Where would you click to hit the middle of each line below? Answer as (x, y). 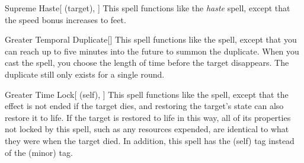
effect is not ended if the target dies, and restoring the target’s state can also (144, 106)
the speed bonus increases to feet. (65, 19)
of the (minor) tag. (39, 152)
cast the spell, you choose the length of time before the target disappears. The (147, 63)
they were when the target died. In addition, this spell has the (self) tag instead (150, 140)
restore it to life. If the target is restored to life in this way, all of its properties (148, 117)
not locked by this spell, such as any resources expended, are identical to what (147, 129)
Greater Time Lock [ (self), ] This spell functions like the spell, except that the (147, 94)
